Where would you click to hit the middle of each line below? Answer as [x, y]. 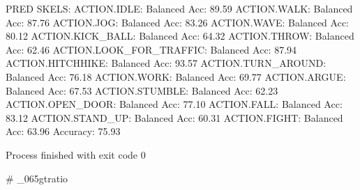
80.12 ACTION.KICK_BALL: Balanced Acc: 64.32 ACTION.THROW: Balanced [180, 36]
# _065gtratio [37, 178]
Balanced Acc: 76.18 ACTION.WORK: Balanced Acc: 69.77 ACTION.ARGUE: [176, 76]
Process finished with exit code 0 [76, 154]
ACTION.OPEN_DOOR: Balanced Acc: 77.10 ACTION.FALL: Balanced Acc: [174, 104]
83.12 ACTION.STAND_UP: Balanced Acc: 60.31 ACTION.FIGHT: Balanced [174, 117]
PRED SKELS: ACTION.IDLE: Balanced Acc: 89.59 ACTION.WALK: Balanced [179, 8]
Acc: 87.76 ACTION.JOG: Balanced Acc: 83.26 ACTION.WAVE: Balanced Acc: [177, 22]
